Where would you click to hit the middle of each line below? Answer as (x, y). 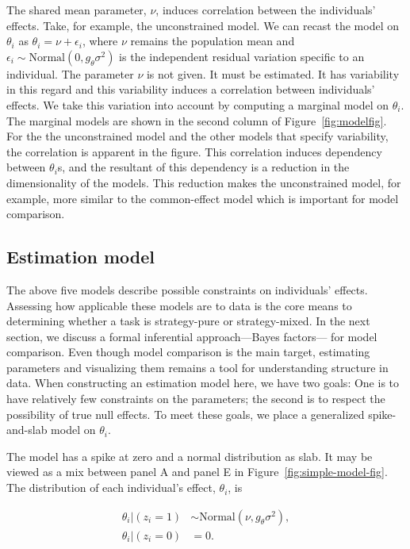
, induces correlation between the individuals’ (266, 10)
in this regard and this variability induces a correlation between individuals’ (191, 89)
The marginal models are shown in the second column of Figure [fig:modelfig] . (197, 120)
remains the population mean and (213, 41)
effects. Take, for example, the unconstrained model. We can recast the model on (203, 25)
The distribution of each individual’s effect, (111, 488)
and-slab (27, 430)
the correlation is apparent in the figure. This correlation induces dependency (194, 151)
